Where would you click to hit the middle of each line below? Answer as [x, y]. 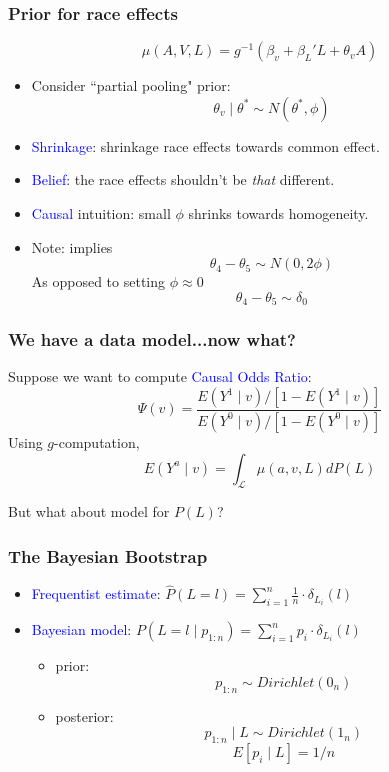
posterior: [84, 715]
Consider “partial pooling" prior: [131, 85]
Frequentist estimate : [96, 593]
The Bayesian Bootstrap [108, 555]
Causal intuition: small [101, 213]
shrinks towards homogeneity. [278, 213]
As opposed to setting [98, 281]
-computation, [97, 441]
